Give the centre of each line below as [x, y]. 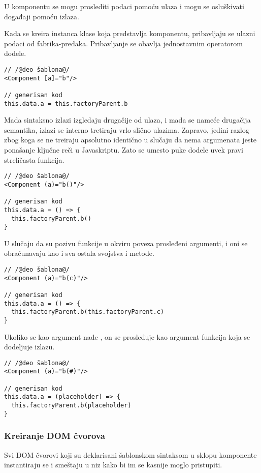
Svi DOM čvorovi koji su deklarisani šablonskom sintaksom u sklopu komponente [130, 454]
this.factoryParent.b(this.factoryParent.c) [88, 312]
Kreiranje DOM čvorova [55, 436]
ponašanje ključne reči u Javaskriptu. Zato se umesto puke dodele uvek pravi [124, 150]
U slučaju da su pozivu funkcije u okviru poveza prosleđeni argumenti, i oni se [126, 243]
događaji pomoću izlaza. [42, 16]
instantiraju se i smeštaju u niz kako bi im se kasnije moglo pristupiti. [113, 465]
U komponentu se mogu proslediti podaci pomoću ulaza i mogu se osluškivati [124, 6]
